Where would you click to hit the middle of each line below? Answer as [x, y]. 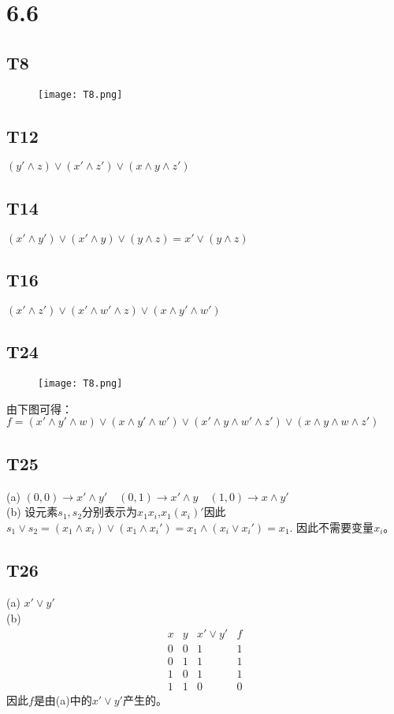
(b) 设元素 [32, 512]
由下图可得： [39, 408]
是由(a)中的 [63, 699]
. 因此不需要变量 [332, 527]
